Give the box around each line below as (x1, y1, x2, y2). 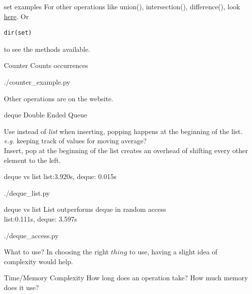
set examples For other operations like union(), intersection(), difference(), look (4, 1, 240, 11)
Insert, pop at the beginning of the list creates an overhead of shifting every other (4, 145, 248, 155)
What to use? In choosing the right (4, 247, 109, 257)
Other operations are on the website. (4, 93, 114, 103)
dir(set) (4, 29, 32, 37)
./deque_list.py (4, 187, 50, 198)
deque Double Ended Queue (4, 110, 87, 120)
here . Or (4, 11, 29, 21)
